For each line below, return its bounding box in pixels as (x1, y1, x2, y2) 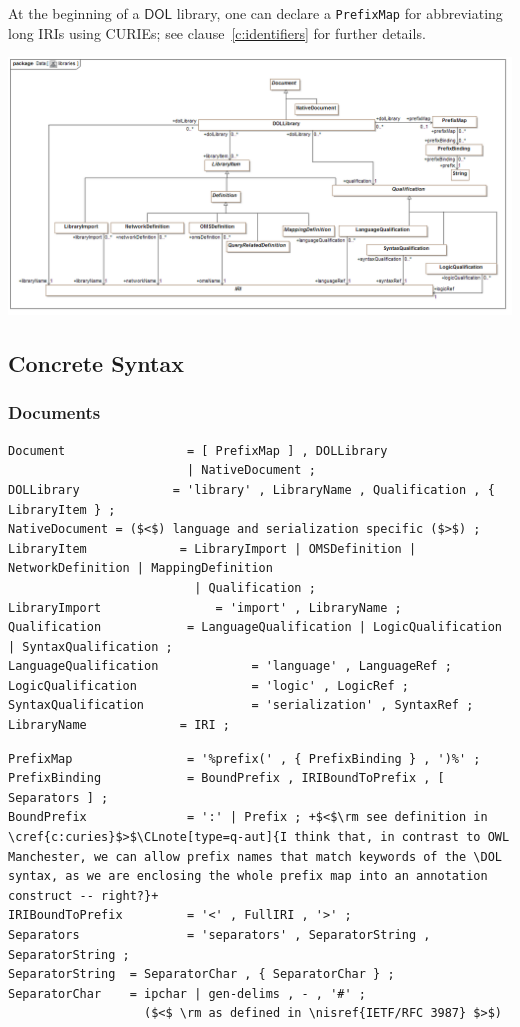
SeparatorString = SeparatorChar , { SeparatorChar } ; (8, 967, 395, 982)
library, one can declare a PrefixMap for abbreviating (176, 3, 503, 23)
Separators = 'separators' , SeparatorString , (8, 928, 431, 942)
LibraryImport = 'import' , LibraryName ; (8, 600, 402, 615)
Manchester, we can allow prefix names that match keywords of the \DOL (8, 849, 502, 864)
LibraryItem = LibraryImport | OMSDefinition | (8, 541, 417, 556)
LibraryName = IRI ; (8, 718, 230, 733)
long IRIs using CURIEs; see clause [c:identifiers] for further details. (8, 22, 426, 43)
